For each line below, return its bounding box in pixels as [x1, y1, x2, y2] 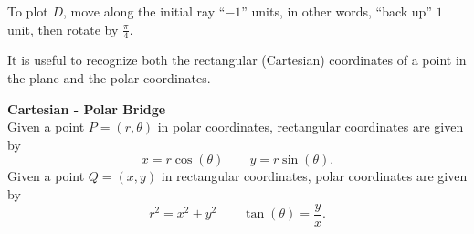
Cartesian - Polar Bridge [7, 99, 166, 118]
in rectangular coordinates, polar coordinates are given [161, 166, 468, 186]
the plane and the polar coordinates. [7, 69, 211, 88]
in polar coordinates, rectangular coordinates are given [157, 117, 464, 136]
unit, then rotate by [7, 19, 119, 38]
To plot [7, 2, 48, 20]
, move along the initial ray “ [63, 2, 226, 20]
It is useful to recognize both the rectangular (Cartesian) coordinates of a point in [7, 50, 467, 69]
